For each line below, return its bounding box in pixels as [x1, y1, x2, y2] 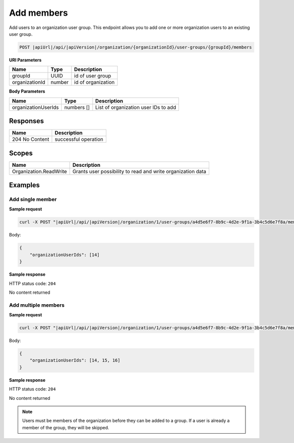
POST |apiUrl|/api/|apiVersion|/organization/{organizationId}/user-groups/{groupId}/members [19, 44, 252, 50]
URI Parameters [9, 57, 42, 63]
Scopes [9, 149, 33, 157]
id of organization [74, 79, 115, 86]
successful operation [54, 136, 103, 143]
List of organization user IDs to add [95, 104, 176, 110]
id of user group [74, 73, 111, 79]
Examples [9, 181, 40, 189]
